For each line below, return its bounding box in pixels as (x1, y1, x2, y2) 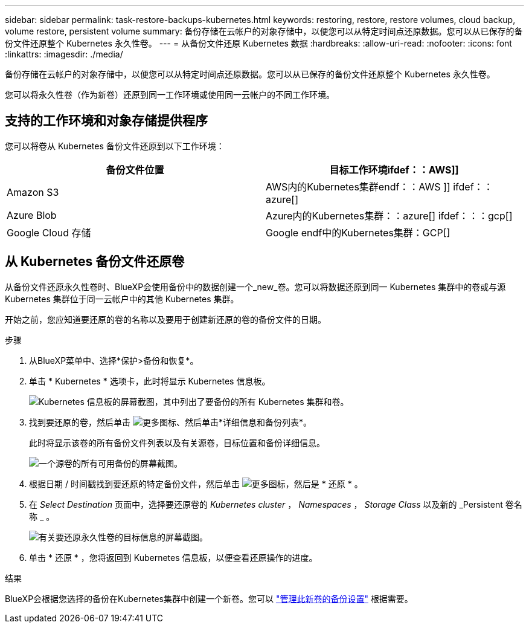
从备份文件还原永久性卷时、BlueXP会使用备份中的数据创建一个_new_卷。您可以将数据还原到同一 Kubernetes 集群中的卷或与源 (5, 281, 506, 292)
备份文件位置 (106, 163, 164, 176)
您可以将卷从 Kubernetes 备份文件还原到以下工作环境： (5, 140, 225, 151)
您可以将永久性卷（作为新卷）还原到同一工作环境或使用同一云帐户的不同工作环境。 (5, 89, 335, 100)
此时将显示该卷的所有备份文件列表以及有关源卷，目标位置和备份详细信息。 (29, 437, 325, 448)
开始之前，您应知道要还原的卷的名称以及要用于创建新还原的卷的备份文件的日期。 (5, 314, 326, 325)
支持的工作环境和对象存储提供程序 (5, 113, 208, 129)
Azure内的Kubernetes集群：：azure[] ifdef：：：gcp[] (266, 209, 513, 222)
